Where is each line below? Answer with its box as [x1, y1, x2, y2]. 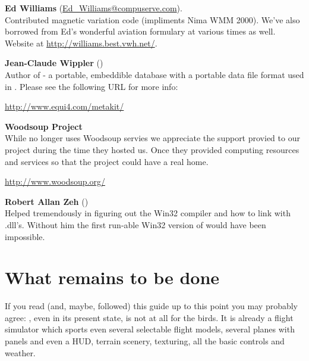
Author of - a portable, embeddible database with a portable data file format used [5, 68, 304, 80]
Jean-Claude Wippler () [5, 57, 103, 69]
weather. [5, 346, 36, 359]
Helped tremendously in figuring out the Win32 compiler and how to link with [5, 207, 291, 219]
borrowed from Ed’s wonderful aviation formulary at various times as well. [5, 25, 276, 38]
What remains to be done [5, 265, 220, 290]
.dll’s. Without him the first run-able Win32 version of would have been [5, 218, 266, 231]
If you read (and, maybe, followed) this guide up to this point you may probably [5, 300, 298, 312]
